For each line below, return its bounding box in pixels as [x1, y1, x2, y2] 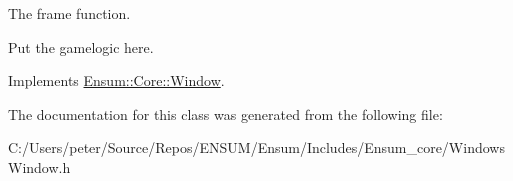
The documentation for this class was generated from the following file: [8, 103, 443, 124]
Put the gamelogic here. [8, 36, 154, 57]
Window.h [8, 156, 71, 177]
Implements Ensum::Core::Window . [8, 70, 225, 91]
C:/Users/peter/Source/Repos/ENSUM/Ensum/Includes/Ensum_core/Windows [8, 137, 505, 158]
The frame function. [8, 3, 131, 23]
